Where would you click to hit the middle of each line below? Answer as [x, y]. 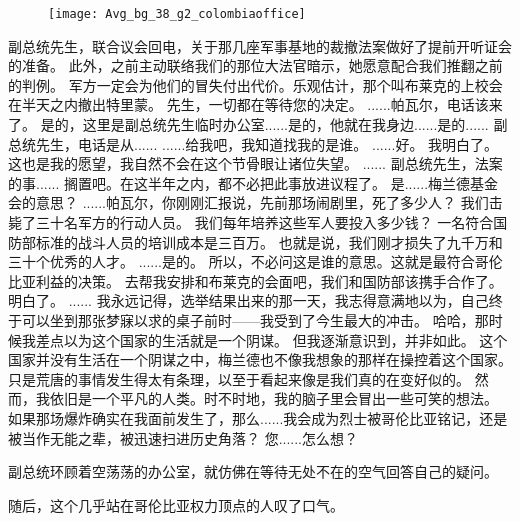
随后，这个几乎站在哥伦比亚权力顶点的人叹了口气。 [176, 504]
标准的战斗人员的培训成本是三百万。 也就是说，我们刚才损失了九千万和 [269, 241]
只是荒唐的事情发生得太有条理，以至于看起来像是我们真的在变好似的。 [239, 378]
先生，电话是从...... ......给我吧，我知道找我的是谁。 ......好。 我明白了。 [267, 143]
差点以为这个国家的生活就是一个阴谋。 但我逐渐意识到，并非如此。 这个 [271, 339]
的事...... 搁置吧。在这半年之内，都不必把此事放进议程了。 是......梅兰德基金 [253, 182]
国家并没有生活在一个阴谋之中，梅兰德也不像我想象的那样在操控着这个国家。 [260, 359]
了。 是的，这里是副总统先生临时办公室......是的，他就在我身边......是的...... [248, 124]
